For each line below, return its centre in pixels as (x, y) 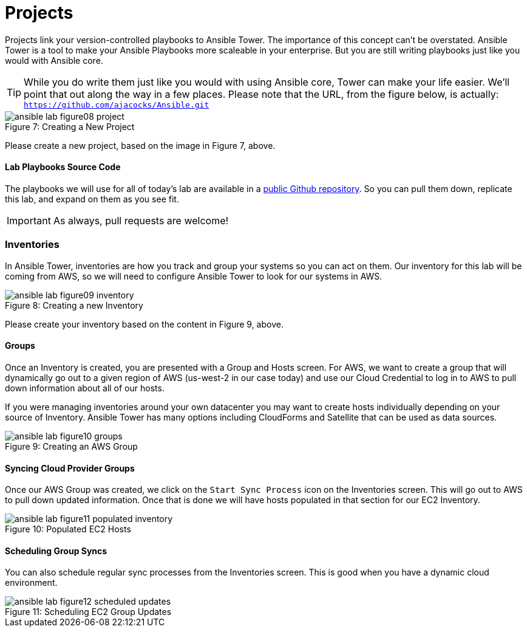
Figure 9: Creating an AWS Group (71, 446)
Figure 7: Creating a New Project (70, 126)
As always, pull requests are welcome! (141, 220)
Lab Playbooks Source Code (63, 167)
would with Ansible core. (54, 60)
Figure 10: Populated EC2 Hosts (68, 529)
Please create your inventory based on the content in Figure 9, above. (144, 324)
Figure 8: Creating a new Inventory (74, 305)
